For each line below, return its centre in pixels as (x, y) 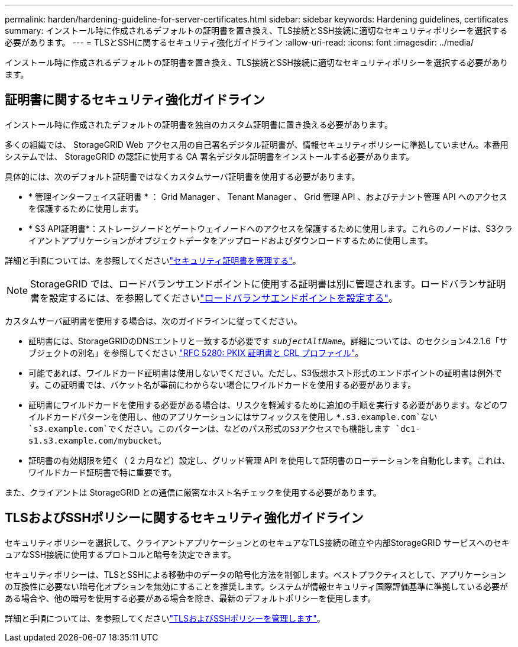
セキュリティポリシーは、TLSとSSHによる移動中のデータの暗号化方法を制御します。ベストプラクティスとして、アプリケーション (255, 574)
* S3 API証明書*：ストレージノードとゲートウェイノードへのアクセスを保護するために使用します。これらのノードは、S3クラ (271, 228)
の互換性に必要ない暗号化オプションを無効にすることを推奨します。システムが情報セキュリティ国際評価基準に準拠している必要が (257, 586)
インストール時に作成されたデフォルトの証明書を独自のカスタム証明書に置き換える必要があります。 (199, 124)
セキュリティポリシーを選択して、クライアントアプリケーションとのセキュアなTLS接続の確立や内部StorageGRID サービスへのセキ (257, 542)
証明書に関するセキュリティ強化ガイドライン (135, 100)
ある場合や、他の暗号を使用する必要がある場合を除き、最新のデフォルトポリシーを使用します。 (190, 598)
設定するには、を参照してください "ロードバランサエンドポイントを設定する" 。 (224, 298)
